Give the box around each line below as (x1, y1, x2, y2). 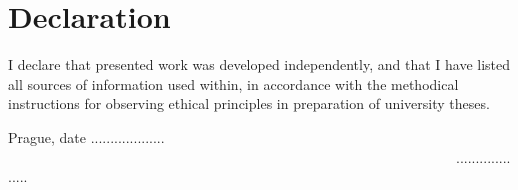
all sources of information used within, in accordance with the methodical (8, 73, 459, 94)
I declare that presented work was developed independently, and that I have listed (8, 54, 511, 75)
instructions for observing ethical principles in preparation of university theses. (8, 93, 490, 114)
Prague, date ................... (8, 126, 165, 147)
